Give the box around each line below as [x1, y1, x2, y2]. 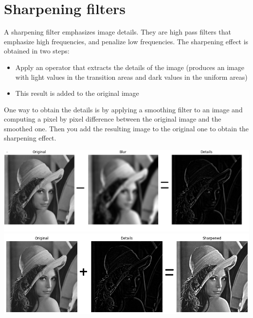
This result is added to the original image [15, 88, 139, 98]
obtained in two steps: [4, 46, 70, 56]
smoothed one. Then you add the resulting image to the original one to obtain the [4, 123, 249, 133]
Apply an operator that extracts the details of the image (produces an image [15, 62, 244, 72]
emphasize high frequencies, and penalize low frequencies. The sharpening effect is [4, 36, 249, 46]
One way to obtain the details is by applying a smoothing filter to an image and [4, 104, 243, 114]
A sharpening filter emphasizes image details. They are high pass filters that [4, 27, 231, 37]
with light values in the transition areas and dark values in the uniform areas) [15, 71, 248, 82]
